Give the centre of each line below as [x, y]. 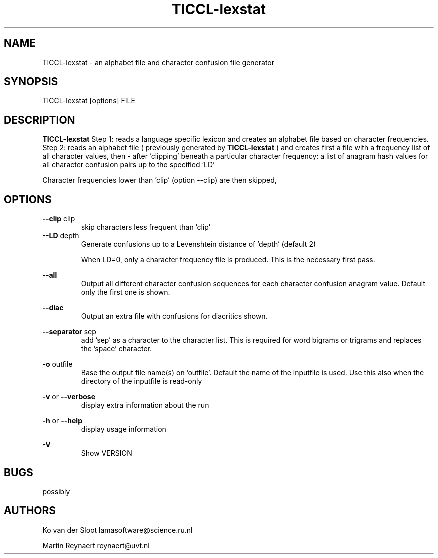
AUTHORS [30, 511]
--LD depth [61, 236]
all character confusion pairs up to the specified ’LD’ [129, 165]
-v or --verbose [69, 397]
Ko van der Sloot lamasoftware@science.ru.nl [118, 530]
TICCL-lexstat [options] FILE [89, 101]
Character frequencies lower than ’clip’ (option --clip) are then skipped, [160, 180]
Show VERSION [107, 453]
